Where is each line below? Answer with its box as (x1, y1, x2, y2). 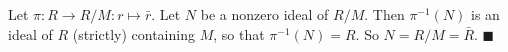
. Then (364, 4, 405, 24)
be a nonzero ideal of (200, 4, 329, 24)
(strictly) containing (72, 23, 195, 44)
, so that (213, 23, 265, 44)
